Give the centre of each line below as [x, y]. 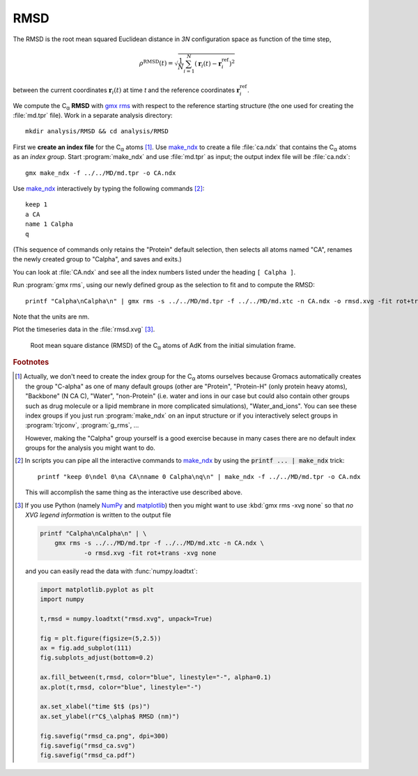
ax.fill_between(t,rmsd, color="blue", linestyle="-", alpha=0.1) [155, 677]
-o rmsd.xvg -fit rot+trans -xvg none [150, 553]
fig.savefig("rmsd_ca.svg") [87, 746]
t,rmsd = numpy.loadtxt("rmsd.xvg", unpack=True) [126, 618]
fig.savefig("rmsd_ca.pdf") [87, 755]
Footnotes [31, 363]
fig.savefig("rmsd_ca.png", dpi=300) [104, 736]
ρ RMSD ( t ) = [156, 62]
